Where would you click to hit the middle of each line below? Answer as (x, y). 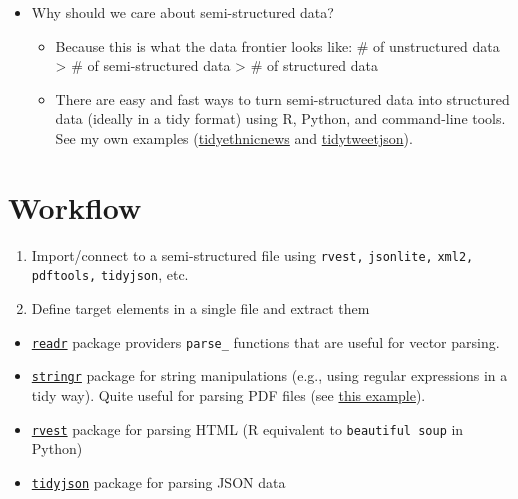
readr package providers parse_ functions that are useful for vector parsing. (265, 341)
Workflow (75, 206)
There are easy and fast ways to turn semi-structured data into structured (282, 98)
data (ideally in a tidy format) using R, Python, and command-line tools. (280, 118)
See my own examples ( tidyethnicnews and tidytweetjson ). (234, 137)
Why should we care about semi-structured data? (182, 12)
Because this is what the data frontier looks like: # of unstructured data (277, 45)
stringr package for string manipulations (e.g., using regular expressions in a (269, 375)
